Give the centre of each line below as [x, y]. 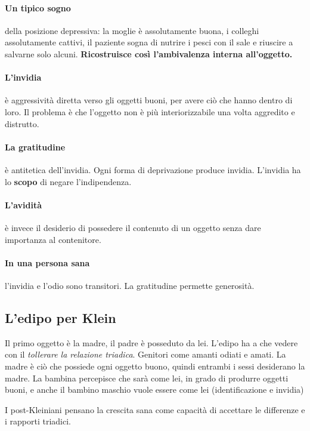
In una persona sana [47, 262]
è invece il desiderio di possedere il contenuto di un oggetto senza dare [133, 227]
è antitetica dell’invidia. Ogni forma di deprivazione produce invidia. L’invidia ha [153, 169]
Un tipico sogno [38, 7]
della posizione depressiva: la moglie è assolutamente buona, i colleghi [132, 30]
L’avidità [23, 204]
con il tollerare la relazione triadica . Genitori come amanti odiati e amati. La [145, 354]
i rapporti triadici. [38, 421]
